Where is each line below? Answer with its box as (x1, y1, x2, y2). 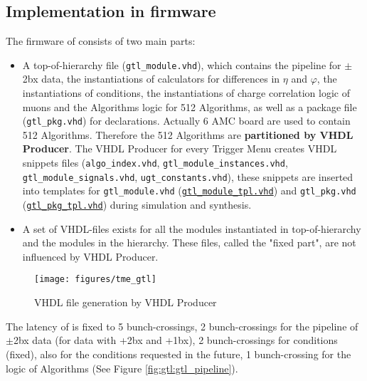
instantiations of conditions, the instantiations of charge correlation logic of (22, 85, 351, 100)
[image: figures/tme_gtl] (34, 274, 156, 285)
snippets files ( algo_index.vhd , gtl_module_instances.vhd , (22, 155, 288, 170)
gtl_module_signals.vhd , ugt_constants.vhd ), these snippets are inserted (22, 169, 353, 184)
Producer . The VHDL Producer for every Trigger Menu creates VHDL (22, 141, 337, 156)
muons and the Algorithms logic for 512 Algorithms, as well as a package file (22, 99, 357, 114)
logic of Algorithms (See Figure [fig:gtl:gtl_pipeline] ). (6, 360, 238, 375)
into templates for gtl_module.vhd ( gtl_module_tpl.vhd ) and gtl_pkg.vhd (22, 183, 356, 198)
